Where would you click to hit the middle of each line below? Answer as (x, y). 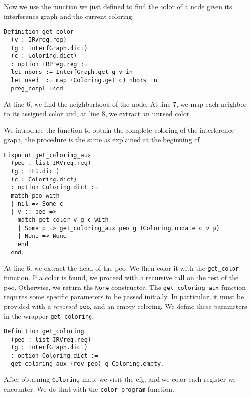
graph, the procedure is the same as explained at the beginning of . (104, 139)
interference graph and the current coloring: (69, 16)
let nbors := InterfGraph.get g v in (72, 72)
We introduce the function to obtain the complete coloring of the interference (119, 130)
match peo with (35, 196)
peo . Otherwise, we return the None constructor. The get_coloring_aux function (125, 287)
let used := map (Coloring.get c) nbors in (84, 81)
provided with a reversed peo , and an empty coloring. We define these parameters (125, 306)
